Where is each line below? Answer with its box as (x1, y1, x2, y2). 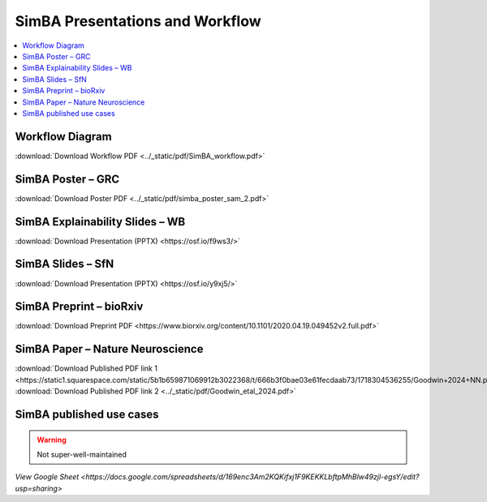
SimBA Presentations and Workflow (15, 12, 261, 30)
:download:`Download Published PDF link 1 (15, 363, 158, 373)
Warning (37, 435, 67, 444)
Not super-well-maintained (37, 449, 127, 459)
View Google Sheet (15, 472, 80, 482)
